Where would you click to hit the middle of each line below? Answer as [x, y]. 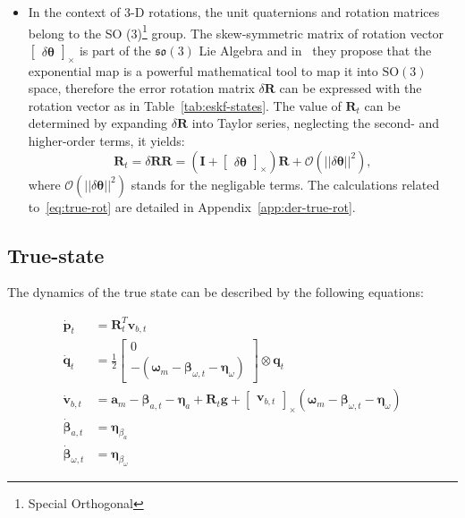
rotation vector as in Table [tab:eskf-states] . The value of [185, 105]
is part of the [115, 50]
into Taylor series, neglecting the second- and [316, 123]
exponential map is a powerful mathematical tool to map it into [203, 70]
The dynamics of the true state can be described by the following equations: [216, 292]
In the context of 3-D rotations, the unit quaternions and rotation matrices [234, 12]
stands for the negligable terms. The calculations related [285, 184]
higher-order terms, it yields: [106, 141]
